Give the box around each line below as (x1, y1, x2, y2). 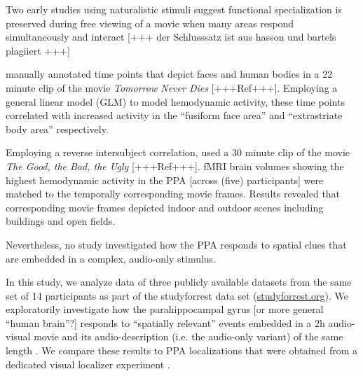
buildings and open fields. (6, 214, 116, 228)
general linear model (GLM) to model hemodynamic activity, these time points (6, 94, 345, 109)
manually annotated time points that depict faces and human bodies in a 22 (6, 67, 333, 81)
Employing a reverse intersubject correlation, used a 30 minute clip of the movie (6, 145, 350, 160)
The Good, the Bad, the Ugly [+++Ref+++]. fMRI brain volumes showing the (6, 158, 344, 173)
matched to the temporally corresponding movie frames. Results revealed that (6, 186, 341, 201)
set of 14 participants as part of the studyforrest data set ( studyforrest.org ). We (6, 288, 348, 302)
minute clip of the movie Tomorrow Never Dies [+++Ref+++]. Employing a (6, 80, 338, 95)
